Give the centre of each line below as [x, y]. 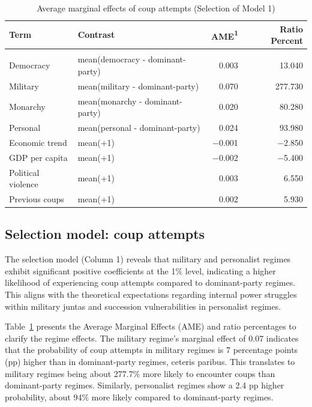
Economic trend [38, 142]
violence [24, 184]
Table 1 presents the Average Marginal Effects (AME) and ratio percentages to [151, 326]
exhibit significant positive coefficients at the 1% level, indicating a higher [140, 270]
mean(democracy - [112, 59]
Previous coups [37, 198]
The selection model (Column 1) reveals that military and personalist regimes [148, 259]
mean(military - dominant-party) [138, 86]
